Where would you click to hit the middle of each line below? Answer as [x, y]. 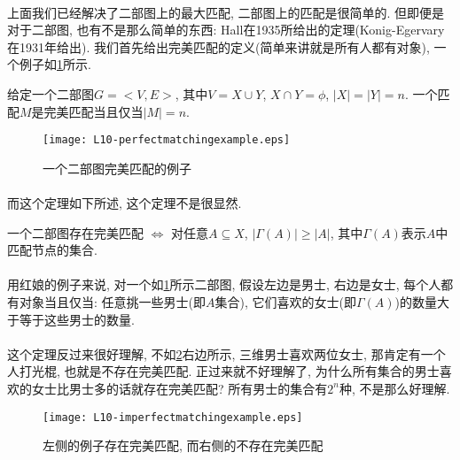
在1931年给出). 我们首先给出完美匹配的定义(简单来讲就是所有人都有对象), [218, 46]
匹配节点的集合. [52, 250]
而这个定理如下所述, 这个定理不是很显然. [125, 203]
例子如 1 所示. [55, 64]
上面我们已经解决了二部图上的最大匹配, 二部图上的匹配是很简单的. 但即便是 [226, 12]
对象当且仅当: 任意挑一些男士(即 [112, 301]
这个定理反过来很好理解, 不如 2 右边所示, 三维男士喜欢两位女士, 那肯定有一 [220, 353]
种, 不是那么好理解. [394, 388]
